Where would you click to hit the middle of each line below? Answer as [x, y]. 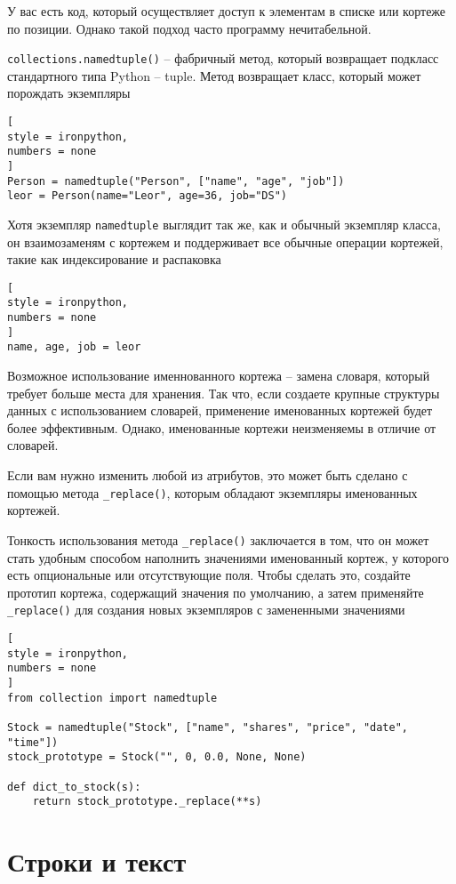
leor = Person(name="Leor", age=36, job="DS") [147, 196]
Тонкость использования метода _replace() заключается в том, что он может [218, 539]
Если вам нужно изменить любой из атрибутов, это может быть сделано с [208, 475]
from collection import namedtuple [112, 698]
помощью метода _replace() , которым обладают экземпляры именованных [212, 492]
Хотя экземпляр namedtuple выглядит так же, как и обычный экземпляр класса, [224, 224]
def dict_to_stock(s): [74, 787]
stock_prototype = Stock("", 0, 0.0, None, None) [157, 757]
